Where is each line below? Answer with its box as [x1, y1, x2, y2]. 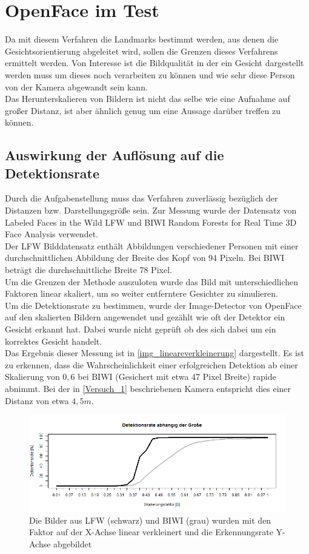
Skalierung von [5, 370, 60, 383]
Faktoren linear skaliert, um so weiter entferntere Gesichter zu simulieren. [5, 287, 278, 300]
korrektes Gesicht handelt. [5, 334, 102, 347]
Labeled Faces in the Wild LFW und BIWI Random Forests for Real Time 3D [5, 215, 297, 228]
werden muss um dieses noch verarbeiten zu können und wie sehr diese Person [5, 68, 295, 81]
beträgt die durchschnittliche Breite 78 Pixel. [5, 263, 172, 276]
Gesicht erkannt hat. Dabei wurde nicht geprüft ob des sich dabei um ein [5, 323, 276, 335]
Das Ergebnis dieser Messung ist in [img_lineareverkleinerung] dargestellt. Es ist [5, 346, 304, 359]
